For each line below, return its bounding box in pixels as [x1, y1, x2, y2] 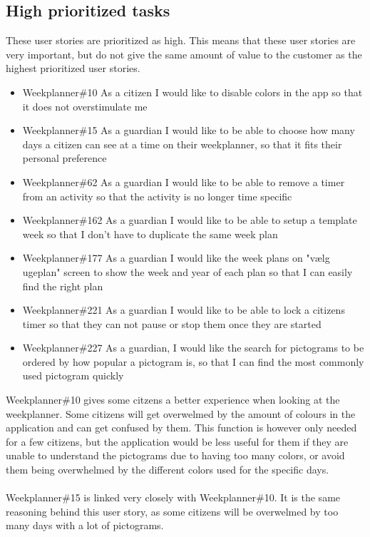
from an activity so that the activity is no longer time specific [22, 188, 292, 203]
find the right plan [22, 278, 103, 293]
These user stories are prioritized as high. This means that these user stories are [6, 33, 356, 48]
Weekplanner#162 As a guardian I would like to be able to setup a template [22, 213, 357, 227]
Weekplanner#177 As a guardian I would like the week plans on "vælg [22, 250, 330, 265]
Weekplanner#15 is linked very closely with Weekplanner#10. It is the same [6, 490, 341, 505]
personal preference [22, 150, 107, 165]
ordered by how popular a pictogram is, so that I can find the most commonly [22, 354, 364, 369]
